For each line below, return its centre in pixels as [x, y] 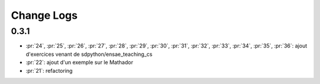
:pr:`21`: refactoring [49, 70]
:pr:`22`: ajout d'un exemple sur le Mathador [79, 62]
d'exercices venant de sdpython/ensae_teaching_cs [89, 54]
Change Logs [44, 15]
